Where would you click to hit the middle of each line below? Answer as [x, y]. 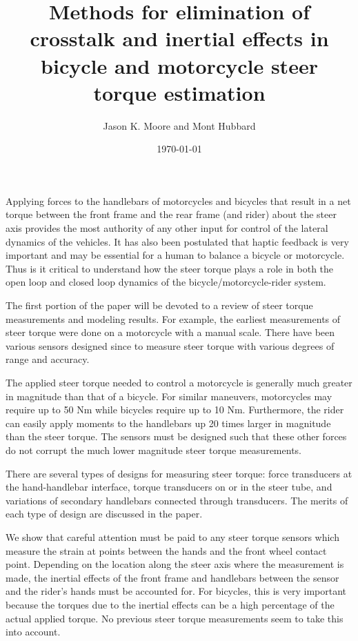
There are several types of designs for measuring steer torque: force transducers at [179, 473]
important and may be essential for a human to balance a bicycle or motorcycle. [175, 255]
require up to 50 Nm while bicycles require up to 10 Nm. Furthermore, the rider [175, 410]
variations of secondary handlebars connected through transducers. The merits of [177, 500]
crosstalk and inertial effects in [179, 38]
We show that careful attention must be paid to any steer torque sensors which [172, 536]
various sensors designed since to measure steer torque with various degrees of [170, 345]
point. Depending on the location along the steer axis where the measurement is [175, 564]
